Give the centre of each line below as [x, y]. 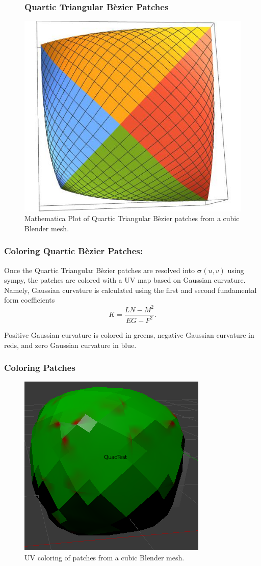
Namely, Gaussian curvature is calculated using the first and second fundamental [130, 290]
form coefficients [30, 300]
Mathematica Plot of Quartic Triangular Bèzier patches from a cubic [132, 218]
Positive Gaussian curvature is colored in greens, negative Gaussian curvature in [129, 334]
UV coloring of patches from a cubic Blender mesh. [105, 557]
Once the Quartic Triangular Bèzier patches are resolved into [99, 270]
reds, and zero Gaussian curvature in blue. [70, 345]
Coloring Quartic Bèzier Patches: [73, 251]
